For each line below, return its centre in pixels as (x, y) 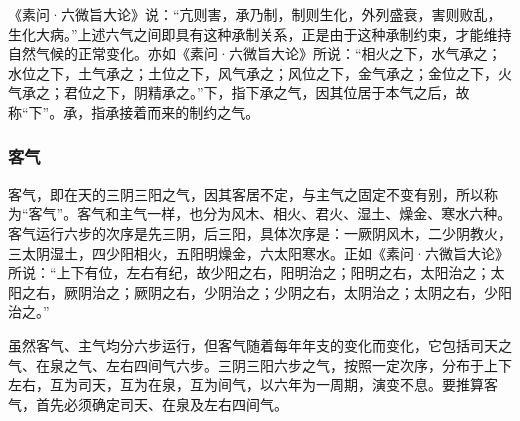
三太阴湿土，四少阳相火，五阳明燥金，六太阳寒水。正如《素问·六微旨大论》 (258, 252)
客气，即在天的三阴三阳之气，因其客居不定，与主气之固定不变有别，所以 (246, 193)
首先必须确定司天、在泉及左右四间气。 (161, 403)
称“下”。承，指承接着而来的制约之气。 (134, 111)
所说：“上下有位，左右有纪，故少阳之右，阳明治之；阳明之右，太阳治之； (249, 272)
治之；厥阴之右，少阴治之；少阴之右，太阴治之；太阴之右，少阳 (301, 291)
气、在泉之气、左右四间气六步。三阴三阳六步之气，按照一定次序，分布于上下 (260, 364)
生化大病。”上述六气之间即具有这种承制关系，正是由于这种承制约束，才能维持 (260, 33)
